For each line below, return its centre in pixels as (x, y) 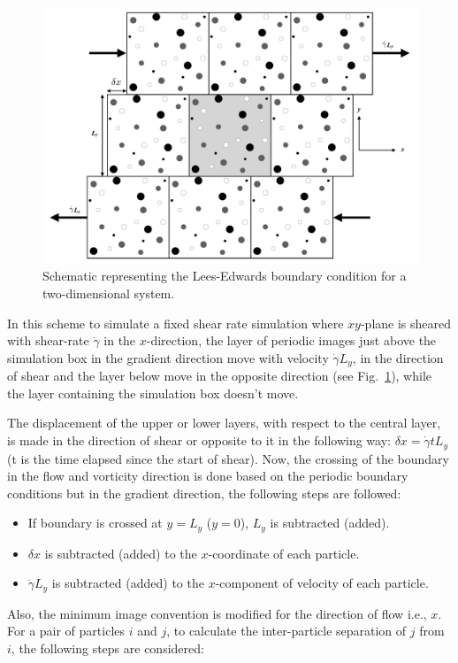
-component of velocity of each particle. (322, 583)
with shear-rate (48, 340)
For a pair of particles (66, 631)
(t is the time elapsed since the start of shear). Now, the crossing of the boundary (228, 458)
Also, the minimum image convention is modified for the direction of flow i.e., (217, 613)
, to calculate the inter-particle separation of (286, 631)
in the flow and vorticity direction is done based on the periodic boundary (208, 476)
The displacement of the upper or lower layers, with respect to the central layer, (224, 423)
